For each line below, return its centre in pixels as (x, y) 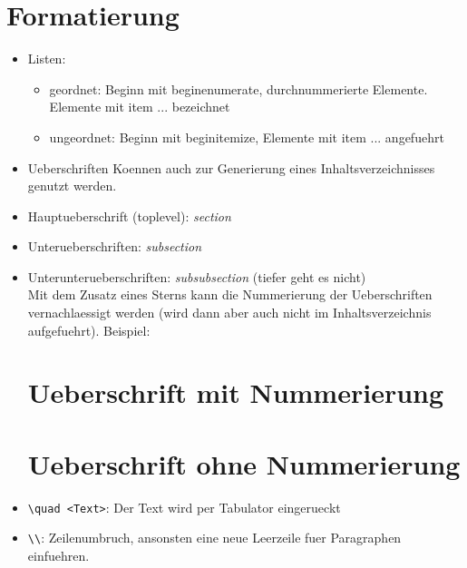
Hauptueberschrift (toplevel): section (129, 215)
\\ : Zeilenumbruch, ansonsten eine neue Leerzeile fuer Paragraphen (214, 538)
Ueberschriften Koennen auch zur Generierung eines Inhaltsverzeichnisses (231, 167)
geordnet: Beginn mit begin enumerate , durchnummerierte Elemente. (238, 88)
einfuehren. (58, 556)
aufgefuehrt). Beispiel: (89, 330)
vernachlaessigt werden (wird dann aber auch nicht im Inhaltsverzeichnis (229, 313)
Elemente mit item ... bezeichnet (140, 107)
